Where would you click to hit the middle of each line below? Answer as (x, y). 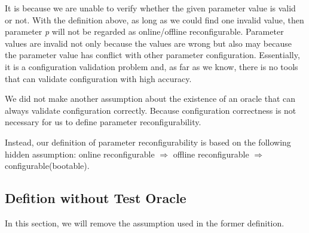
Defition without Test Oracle (96, 198)
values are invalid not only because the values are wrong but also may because (148, 43)
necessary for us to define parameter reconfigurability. (103, 122)
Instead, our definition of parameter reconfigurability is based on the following (148, 142)
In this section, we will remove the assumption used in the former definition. (145, 223)
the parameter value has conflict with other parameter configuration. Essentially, (152, 55)
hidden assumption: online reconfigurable (80, 154)
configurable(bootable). (47, 166)
